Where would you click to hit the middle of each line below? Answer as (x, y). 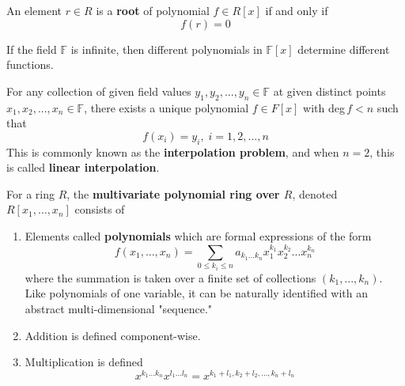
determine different (344, 49)
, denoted (315, 193)
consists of (100, 209)
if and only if (297, 10)
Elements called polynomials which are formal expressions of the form (198, 235)
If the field (32, 49)
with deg (324, 107)
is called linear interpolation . (83, 167)
